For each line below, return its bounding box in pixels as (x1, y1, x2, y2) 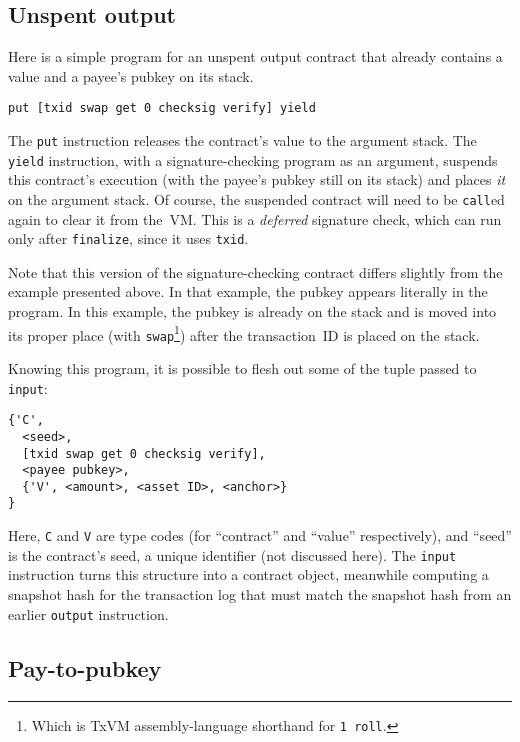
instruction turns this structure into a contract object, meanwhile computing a (8, 564, 489, 585)
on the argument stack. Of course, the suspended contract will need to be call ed (8, 188, 505, 209)
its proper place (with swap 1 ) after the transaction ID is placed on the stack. (8, 321, 480, 345)
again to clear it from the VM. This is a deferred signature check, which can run (8, 208, 502, 229)
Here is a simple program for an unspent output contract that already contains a (8, 46, 503, 67)
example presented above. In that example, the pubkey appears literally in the (8, 281, 488, 302)
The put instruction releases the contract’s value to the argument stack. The (8, 130, 477, 151)
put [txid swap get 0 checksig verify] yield (8, 101, 316, 116)
